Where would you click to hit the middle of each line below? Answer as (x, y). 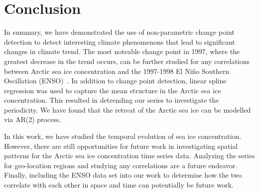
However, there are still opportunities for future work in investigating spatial (121, 146)
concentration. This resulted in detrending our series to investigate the (112, 100)
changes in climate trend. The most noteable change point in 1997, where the (122, 51)
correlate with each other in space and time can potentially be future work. (119, 185)
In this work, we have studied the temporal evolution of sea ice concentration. (123, 136)
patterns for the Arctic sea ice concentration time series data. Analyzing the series (129, 156)
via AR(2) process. (33, 119)
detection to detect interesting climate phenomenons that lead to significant (120, 41)
